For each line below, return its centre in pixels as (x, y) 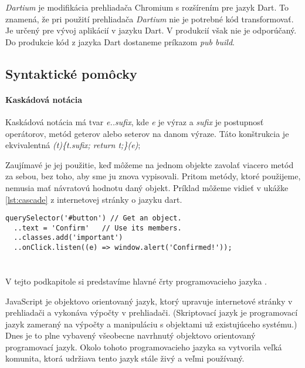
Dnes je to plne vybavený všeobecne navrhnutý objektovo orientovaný (131, 335)
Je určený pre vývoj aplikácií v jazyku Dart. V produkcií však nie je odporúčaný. (151, 30)
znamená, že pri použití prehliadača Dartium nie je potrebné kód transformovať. (150, 19)
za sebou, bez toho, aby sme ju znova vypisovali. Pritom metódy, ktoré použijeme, (153, 176)
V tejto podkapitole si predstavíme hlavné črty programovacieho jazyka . (136, 281)
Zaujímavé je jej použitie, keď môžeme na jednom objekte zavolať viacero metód (150, 164)
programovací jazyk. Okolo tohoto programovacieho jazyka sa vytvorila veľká (144, 347)
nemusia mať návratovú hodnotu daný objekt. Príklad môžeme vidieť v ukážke (147, 187)
